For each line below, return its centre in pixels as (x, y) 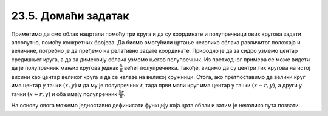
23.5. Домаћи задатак (70, 16)
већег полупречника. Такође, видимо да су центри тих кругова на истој (217, 68)
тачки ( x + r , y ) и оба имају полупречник (64, 94)
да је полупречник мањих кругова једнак (65, 68)
